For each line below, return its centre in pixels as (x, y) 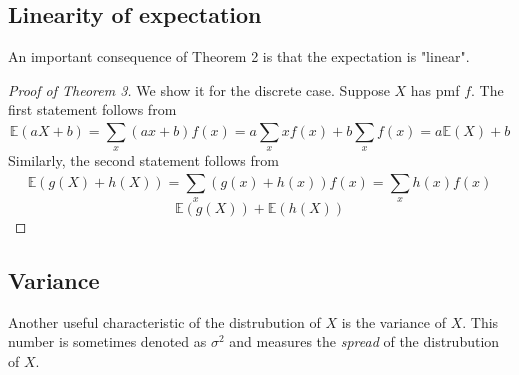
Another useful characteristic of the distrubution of (164, 321)
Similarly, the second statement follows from (143, 160)
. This (480, 321)
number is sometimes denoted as (107, 341)
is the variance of (393, 321)
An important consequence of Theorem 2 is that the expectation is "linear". (239, 56)
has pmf (435, 89)
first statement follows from (92, 109)
